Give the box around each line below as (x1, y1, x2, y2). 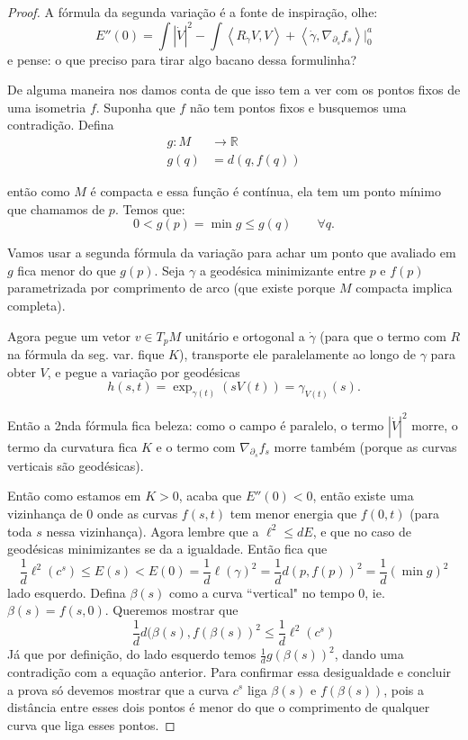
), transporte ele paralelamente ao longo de (178, 345, 417, 364)
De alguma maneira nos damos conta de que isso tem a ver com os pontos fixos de (7, 80, 461, 99)
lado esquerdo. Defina (7, 582, 126, 601)
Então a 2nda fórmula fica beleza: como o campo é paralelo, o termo (7, 415, 384, 434)
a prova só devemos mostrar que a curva (7, 680, 229, 699)
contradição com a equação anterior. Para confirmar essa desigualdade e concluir (7, 662, 452, 681)
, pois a (383, 680, 425, 699)
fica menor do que (17, 260, 116, 279)
